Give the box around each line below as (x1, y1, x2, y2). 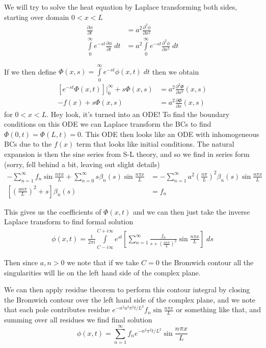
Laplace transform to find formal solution (4, 216, 134, 227)
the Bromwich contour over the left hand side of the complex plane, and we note (4, 294, 256, 305)
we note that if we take (67, 257, 139, 267)
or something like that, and (176, 304, 261, 315)
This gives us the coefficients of (4, 206, 101, 217)
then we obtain (152, 66, 199, 77)
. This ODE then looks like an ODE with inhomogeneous (81, 128, 259, 139)
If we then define (4, 66, 57, 77)
